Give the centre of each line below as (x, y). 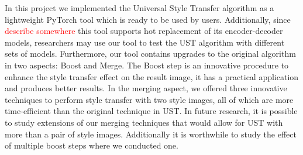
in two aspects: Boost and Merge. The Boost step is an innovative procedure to (147, 65)
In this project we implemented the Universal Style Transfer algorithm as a (140, 8)
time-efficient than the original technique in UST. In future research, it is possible (151, 111)
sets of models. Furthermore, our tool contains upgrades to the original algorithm (150, 54)
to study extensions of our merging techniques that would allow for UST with (144, 122)
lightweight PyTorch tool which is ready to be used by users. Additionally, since (148, 19)
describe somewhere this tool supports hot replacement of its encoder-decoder (144, 31)
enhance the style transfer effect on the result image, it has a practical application (152, 76)
